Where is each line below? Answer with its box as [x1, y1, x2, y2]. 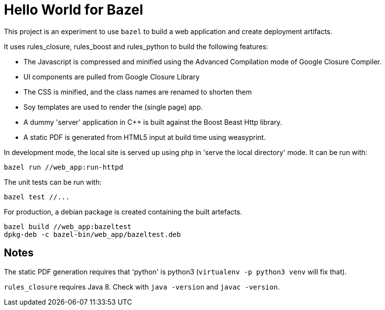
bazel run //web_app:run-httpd [4, 163, 123, 171]
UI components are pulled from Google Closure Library [23, 72, 200, 81]
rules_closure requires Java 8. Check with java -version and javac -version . [4, 282, 280, 291]
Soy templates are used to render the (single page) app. [23, 102, 203, 111]
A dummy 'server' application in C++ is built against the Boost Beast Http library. [23, 117, 283, 126]
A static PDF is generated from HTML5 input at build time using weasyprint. [23, 133, 266, 141]
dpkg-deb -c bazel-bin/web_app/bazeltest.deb [4, 230, 181, 238]
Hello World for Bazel [4, 1, 143, 18]
